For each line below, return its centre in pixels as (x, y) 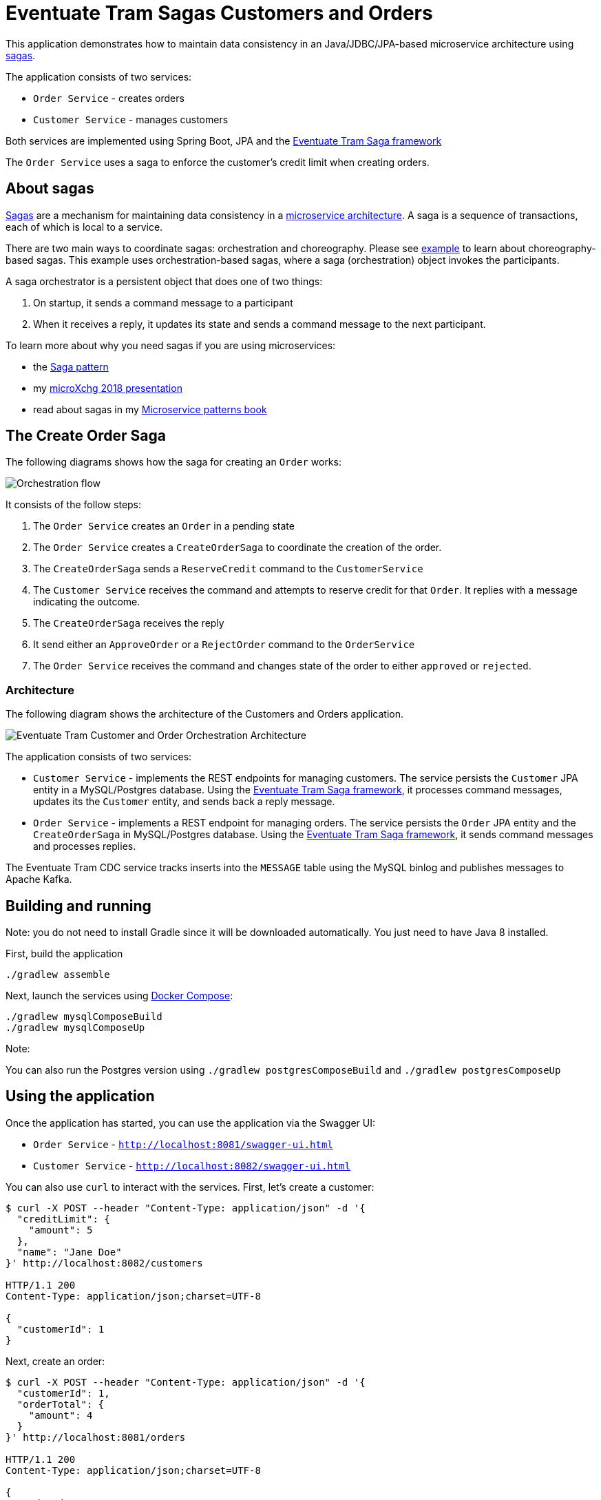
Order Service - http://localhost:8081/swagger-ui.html (183, 1144)
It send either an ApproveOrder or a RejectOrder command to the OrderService (224, 645)
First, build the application (64, 954)
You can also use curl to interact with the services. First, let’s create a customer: (190, 1187)
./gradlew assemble (58, 975)
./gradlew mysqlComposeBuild (84, 1017)
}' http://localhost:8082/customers (104, 1263)
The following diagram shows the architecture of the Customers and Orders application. (205, 714)
